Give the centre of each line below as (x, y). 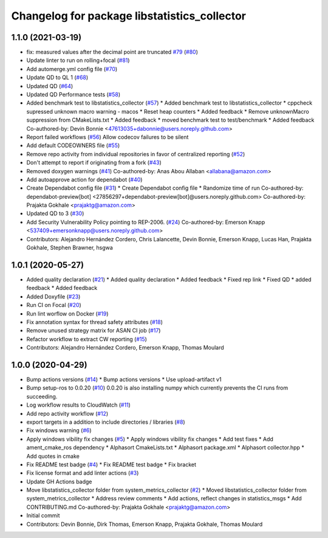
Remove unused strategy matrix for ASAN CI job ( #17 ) (94, 331)
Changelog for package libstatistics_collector (128, 16)
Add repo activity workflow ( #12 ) (67, 413)
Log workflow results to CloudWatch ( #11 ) (78, 405)
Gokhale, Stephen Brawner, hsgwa (70, 248)
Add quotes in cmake (53, 456)
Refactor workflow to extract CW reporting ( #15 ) (87, 339)
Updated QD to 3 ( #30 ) (55, 213)
